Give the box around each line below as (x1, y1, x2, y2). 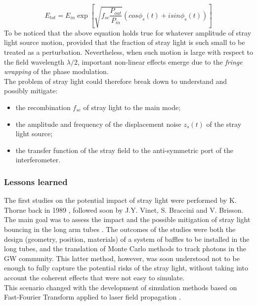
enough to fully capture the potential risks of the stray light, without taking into (4, 263, 248, 273)
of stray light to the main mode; (83, 102, 181, 112)
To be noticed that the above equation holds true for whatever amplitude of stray (4, 27, 252, 38)
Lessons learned (4, 175, 68, 188)
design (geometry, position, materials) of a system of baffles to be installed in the (4, 233, 250, 244)
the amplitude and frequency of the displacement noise (15, 118, 181, 129)
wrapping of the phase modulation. (4, 66, 109, 76)
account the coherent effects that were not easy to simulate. (4, 272, 185, 282)
